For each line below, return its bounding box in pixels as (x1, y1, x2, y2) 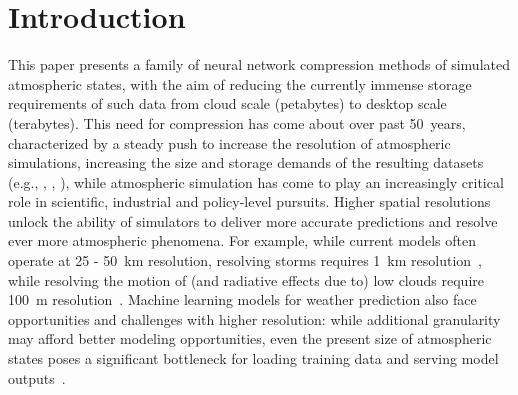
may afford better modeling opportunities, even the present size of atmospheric (8, 328, 492, 349)
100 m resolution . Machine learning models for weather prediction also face (8, 289, 477, 310)
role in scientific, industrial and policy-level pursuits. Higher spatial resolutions (8, 191, 491, 212)
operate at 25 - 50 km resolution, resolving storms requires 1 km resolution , (8, 250, 483, 271)
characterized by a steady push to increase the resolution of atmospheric (8, 132, 451, 153)
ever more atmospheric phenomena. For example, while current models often (8, 230, 477, 251)
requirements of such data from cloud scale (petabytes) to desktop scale (8, 93, 447, 114)
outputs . (8, 367, 66, 388)
